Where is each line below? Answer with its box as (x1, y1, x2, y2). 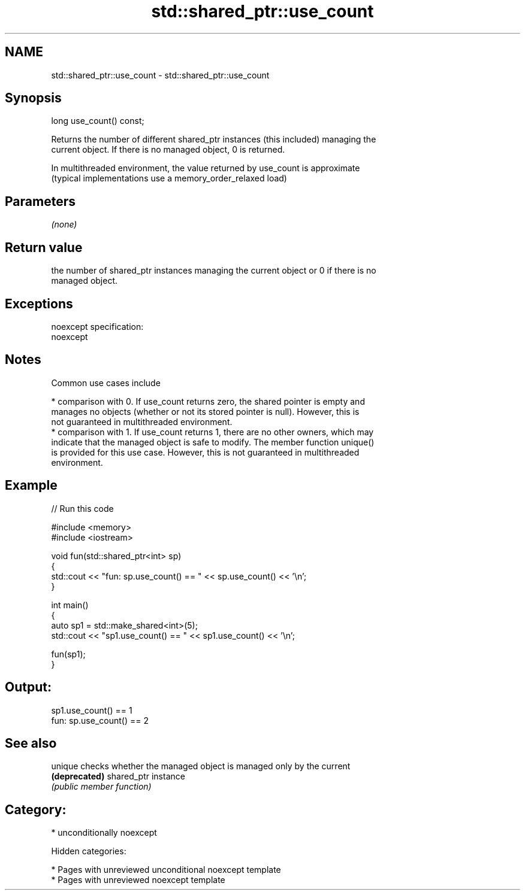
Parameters (5, 193, 76, 209)
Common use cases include (51, 377, 161, 388)
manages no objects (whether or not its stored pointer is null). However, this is (51, 406, 360, 417)
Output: (5, 679, 52, 695)
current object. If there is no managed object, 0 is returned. (51, 144, 285, 155)
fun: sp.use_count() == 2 (51, 715, 149, 726)
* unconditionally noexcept (51, 827, 157, 838)
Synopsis (5, 90, 62, 106)
